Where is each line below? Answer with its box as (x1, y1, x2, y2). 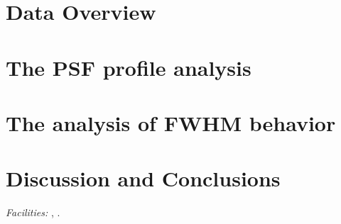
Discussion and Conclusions (6, 164, 281, 193)
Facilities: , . (6, 205, 60, 220)
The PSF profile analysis (6, 52, 251, 82)
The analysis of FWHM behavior (6, 108, 336, 137)
